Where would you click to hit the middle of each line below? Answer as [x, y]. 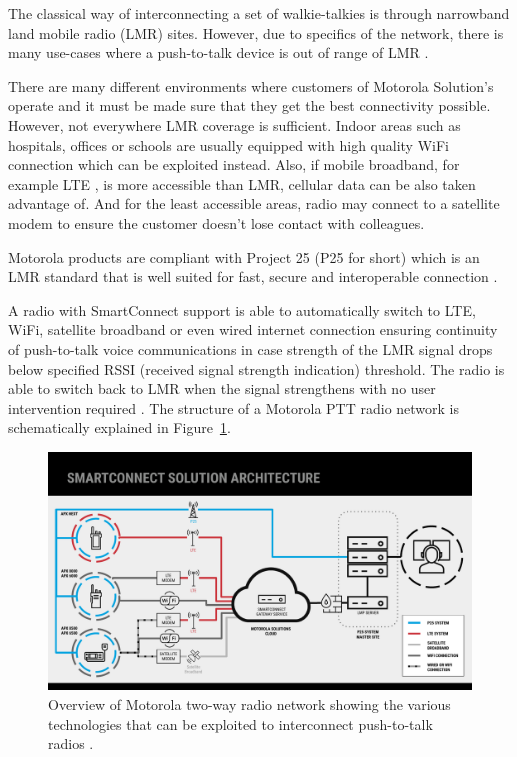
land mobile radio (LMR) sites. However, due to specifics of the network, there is [256, 32]
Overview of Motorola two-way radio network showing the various [249, 703]
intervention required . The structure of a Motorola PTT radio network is [234, 407]
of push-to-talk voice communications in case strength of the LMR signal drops [250, 348]
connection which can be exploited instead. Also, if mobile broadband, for [234, 164]
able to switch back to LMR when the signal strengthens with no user [222, 388]
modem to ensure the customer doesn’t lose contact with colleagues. [216, 222]
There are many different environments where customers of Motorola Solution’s [251, 85]
